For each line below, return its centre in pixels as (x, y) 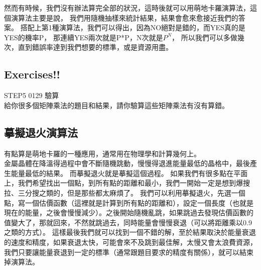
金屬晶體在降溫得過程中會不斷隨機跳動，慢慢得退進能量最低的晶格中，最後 (127, 163)
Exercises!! (32, 74)
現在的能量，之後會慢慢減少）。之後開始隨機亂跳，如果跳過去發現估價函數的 (129, 212)
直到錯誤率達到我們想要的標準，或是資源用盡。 (95, 47)
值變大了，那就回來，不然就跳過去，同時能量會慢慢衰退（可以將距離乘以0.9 (128, 222)
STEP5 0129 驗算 (32, 95)
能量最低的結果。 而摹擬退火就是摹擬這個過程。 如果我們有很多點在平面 (129, 173)
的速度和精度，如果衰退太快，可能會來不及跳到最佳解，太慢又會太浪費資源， (130, 242)
